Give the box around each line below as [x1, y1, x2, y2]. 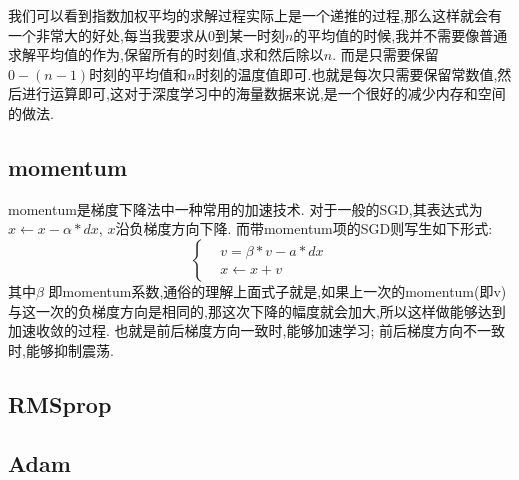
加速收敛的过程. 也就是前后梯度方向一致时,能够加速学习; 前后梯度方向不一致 [8, 320, 505, 341]
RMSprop [8, 388, 112, 419]
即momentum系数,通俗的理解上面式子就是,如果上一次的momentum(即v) [48, 280, 507, 301]
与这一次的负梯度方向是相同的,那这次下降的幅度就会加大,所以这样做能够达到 [8, 300, 506, 321]
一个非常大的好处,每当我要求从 [8, 24, 208, 45]
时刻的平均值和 [89, 63, 188, 84]
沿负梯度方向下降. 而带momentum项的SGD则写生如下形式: [115, 218, 493, 239]
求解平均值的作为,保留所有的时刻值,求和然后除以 [8, 44, 324, 65]
